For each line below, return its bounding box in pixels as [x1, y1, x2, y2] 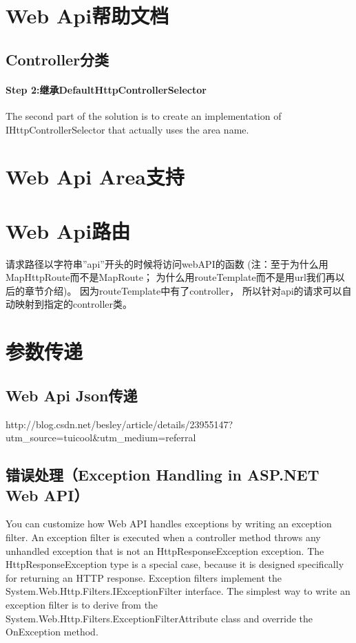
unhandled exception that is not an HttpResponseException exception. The [6, 543, 324, 558]
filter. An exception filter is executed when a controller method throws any [6, 529, 321, 544]
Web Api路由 [6, 216, 131, 244]
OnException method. [6, 624, 98, 639]
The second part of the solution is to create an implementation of [6, 108, 282, 123]
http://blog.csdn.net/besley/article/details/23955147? [6, 417, 233, 431]
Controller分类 [6, 48, 109, 70]
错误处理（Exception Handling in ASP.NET [6, 464, 320, 485]
